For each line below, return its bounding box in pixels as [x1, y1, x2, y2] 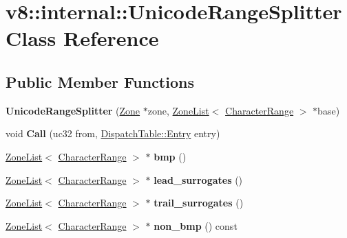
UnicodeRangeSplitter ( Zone [6, 103, 140, 117]
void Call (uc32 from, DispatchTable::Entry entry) [6, 126, 220, 141]
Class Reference [6, 24, 159, 52]
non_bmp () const [154, 218, 238, 233]
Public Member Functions [6, 71, 194, 92]
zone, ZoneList [147, 103, 209, 117]
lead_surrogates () [154, 172, 243, 187]
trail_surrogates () [154, 195, 244, 210]
